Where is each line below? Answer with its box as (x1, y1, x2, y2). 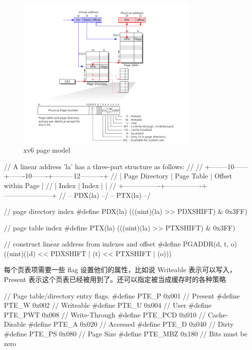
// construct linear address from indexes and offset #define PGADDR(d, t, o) (4, 239, 237, 249)
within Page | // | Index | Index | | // (4, 180, 116, 190)
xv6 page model (23, 145, 71, 155)
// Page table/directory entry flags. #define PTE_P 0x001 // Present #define (4, 290, 240, 300)
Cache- (208, 309, 228, 319)
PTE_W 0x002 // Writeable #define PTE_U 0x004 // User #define (4, 300, 212, 310)
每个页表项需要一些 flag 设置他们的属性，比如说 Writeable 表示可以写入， (4, 264, 236, 275)
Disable (4, 319, 26, 329)
